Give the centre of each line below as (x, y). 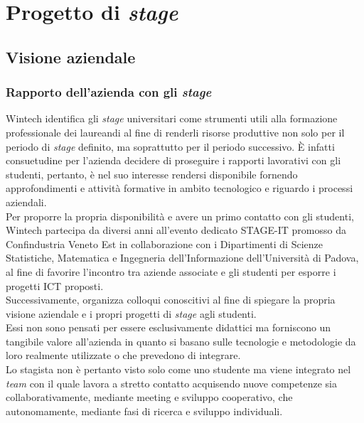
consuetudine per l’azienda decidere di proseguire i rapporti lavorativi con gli (173, 160)
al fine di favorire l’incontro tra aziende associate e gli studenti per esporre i (171, 271)
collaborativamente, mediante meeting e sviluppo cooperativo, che (149, 397)
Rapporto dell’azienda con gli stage (109, 92)
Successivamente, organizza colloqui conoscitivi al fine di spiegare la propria (171, 300)
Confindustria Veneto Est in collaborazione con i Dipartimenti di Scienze (164, 243)
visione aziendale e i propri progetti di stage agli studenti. (131, 313)
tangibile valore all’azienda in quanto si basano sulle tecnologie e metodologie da (181, 341)
